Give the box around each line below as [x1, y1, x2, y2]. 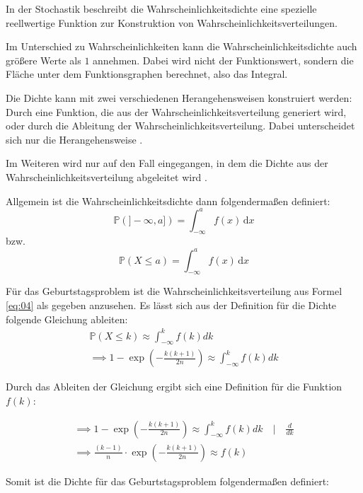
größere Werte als [6, 52, 81, 67]
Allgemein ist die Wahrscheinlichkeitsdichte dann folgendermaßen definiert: [6, 193, 330, 208]
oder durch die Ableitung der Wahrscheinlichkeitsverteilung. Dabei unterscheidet [6, 118, 355, 133]
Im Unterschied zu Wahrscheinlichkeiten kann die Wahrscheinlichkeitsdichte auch [6, 39, 357, 54]
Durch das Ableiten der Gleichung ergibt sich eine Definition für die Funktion [6, 379, 342, 394]
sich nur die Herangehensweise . [6, 132, 143, 146]
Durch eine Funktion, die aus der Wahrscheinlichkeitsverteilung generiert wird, [6, 104, 347, 119]
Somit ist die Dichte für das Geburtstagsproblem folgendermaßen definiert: [6, 473, 329, 488]
